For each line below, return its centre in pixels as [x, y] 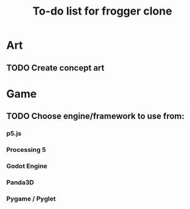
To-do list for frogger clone [102, 11]
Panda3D [20, 182]
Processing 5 [26, 150]
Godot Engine [27, 166]
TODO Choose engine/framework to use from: [95, 116]
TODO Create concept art [55, 68]
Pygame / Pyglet [31, 199]
